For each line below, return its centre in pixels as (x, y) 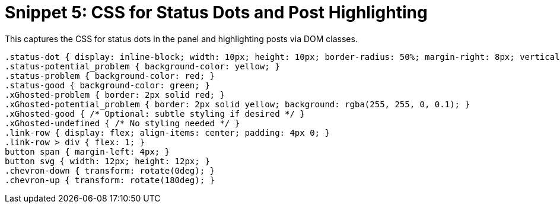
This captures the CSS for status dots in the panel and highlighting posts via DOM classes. (181, 39)
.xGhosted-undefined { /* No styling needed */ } (122, 123)
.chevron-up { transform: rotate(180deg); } (110, 180)
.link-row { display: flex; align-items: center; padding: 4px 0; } (167, 132)
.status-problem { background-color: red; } (110, 76)
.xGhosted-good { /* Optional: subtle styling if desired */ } (155, 113)
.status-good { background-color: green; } (107, 85)
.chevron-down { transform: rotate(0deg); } (110, 170)
